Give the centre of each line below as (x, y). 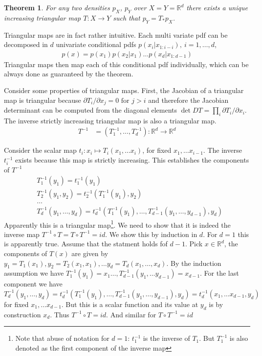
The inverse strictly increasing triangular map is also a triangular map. (110, 120)
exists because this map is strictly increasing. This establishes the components (132, 160)
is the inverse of (166, 338)
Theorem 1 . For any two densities (57, 7)
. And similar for (131, 314)
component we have (33, 284)
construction (22, 314)
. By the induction (194, 263)
